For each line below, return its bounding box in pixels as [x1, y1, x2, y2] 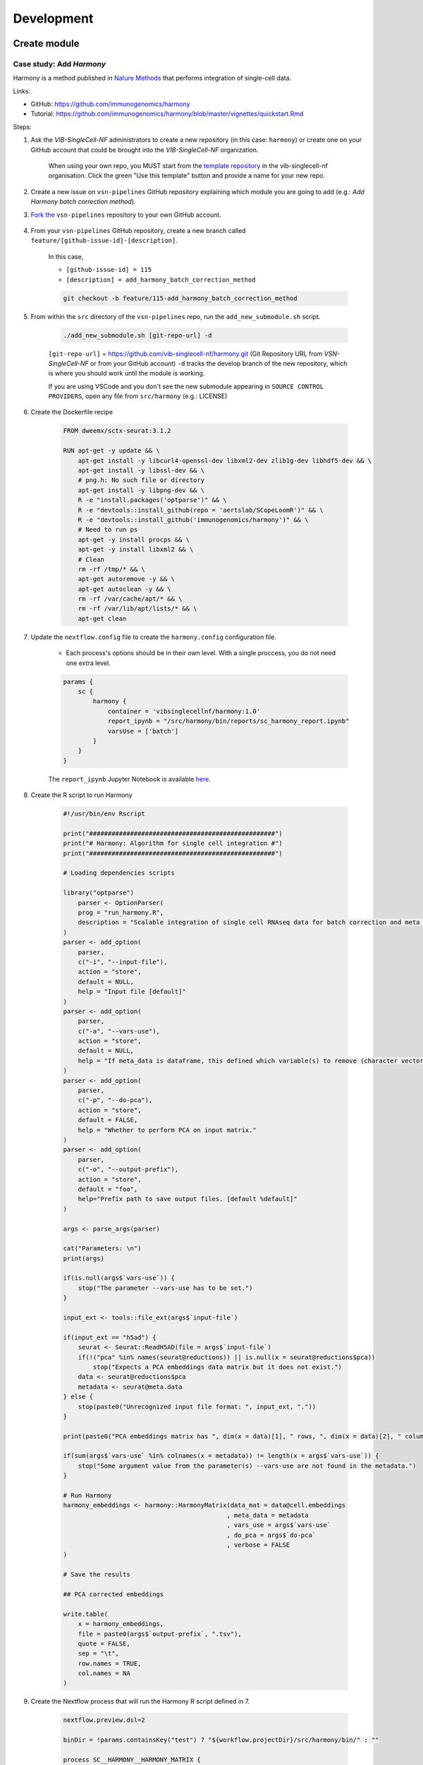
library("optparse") [63, 889, 134, 897]
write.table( [63, 1610, 109, 1618]
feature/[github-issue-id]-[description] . [30, 237, 178, 245]
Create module [13, 37, 80, 49]
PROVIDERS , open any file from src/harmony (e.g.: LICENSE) [48, 392, 228, 400]
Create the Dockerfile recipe [30, 408, 113, 417]
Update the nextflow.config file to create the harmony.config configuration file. [30, 633, 276, 641]
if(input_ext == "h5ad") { [63, 1333, 157, 1341]
